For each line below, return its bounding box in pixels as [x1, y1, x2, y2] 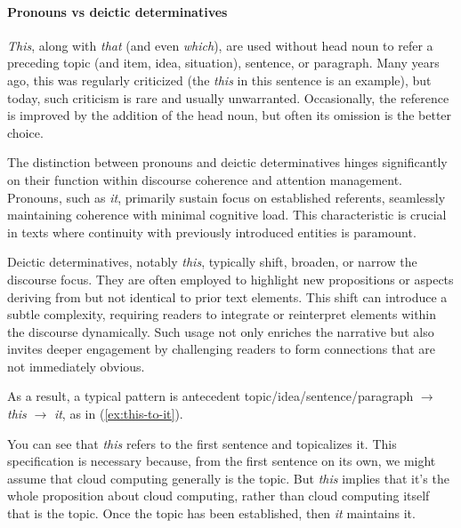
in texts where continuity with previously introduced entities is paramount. [7, 222, 417, 241]
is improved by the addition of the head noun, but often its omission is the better [7, 106, 452, 124]
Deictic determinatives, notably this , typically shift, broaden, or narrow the [7, 252, 417, 271]
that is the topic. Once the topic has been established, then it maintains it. [7, 504, 416, 523]
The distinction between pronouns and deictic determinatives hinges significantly [7, 153, 448, 172]
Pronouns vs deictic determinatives [7, 2, 228, 20]
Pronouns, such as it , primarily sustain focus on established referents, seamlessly [7, 188, 446, 206]
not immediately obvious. [7, 356, 145, 375]
